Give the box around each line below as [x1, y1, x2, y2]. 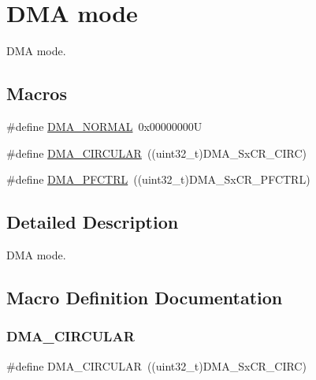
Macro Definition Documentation [6, 285, 283, 309]
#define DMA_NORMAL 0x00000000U [6, 117, 203, 134]
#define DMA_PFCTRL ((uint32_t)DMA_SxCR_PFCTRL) [6, 171, 310, 188]
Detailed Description [6, 210, 179, 234]
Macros [6, 81, 67, 106]
